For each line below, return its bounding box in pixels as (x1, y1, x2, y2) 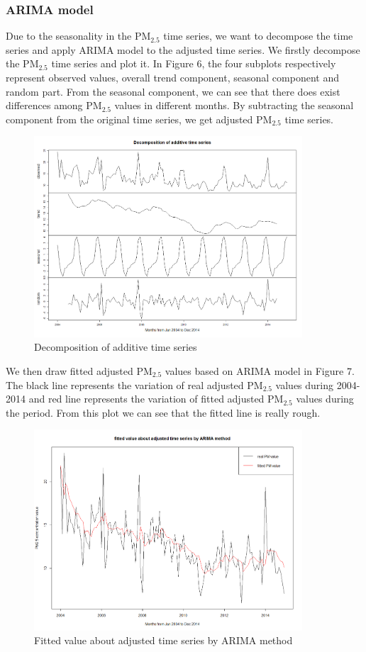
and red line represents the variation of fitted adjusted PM (28, 391, 284, 406)
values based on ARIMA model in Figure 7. (165, 363, 355, 378)
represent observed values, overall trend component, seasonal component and (6, 70, 339, 84)
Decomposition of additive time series (34, 339, 197, 354)
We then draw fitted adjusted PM (6, 363, 152, 378)
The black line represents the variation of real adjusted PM (6, 377, 263, 392)
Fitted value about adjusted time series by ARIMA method (34, 633, 293, 648)
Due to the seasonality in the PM (6, 28, 151, 43)
